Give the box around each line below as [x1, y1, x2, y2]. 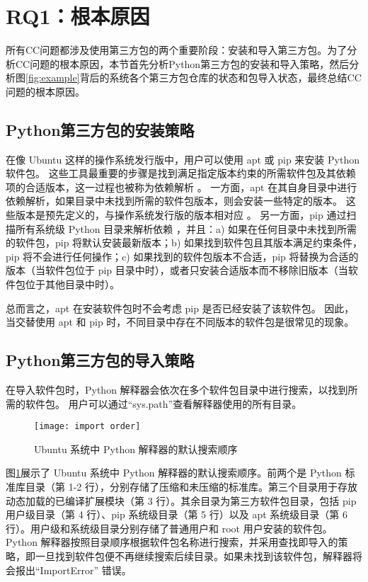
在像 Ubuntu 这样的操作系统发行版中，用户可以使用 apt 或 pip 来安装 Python [6, 152, 360, 166]
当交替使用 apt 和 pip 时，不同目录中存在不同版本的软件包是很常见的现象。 [6, 314, 355, 329]
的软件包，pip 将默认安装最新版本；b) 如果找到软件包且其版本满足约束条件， [6, 235, 363, 250]
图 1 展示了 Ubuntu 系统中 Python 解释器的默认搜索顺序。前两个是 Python [6, 465, 342, 480]
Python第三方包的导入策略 [6, 349, 195, 371]
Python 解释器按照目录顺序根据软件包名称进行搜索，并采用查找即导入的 [6, 535, 338, 549]
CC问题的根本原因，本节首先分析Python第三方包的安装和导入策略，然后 [15, 56, 350, 71]
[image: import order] [34, 421, 141, 432]
